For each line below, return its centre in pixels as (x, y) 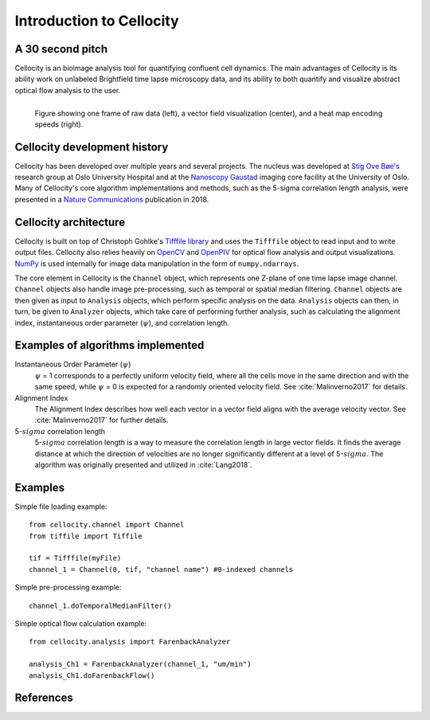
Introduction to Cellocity (97, 21)
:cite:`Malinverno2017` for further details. (102, 420)
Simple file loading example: (61, 507)
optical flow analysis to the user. (68, 90)
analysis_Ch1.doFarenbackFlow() (92, 675)
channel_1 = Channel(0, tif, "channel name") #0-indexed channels (161, 569)
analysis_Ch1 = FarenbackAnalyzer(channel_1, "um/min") (140, 664)
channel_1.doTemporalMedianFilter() (100, 606)
